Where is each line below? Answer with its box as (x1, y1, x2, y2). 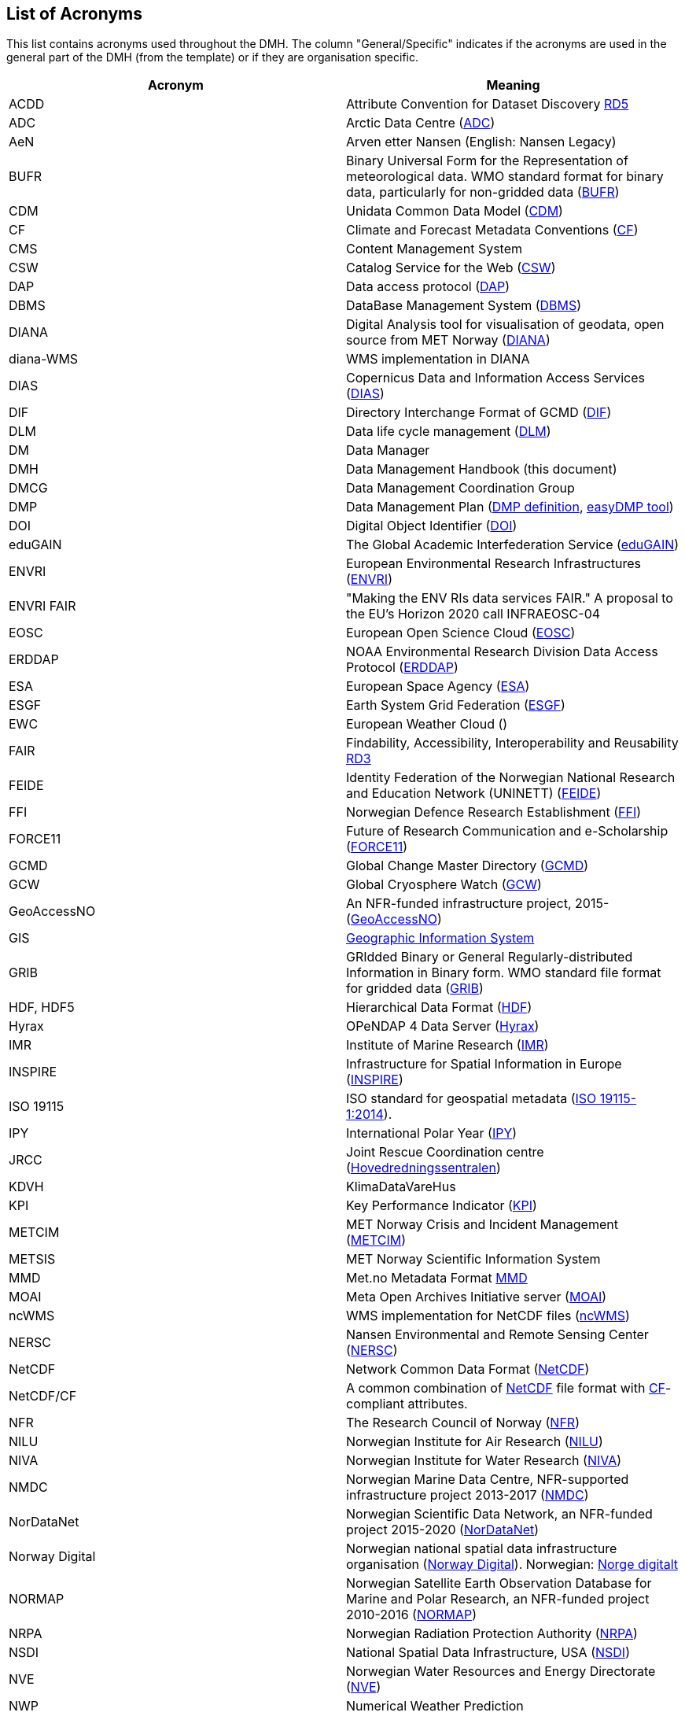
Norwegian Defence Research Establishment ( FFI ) (346, 804, 642, 821)
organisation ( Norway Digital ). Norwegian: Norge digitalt (346, 1556, 678, 1573)
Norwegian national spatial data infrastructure (346, 1541, 617, 1557)
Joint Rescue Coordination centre (346, 1144, 544, 1161)
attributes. (407, 1396, 468, 1412)
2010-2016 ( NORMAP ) (346, 1607, 477, 1623)
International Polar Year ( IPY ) (346, 1125, 517, 1142)
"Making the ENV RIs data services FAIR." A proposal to (346, 590, 673, 607)
